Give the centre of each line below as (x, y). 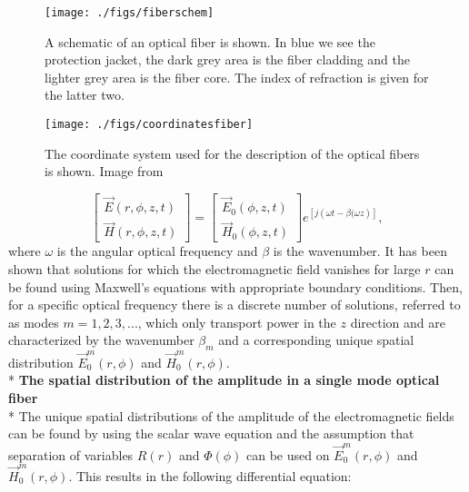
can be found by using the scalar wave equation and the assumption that (211, 433)
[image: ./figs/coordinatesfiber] (149, 125)
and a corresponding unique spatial (316, 340)
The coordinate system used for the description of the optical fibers (232, 153)
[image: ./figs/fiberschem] (130, 13)
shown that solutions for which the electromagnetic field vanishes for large (215, 268)
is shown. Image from (104, 171)
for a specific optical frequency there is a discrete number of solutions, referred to (234, 305)
